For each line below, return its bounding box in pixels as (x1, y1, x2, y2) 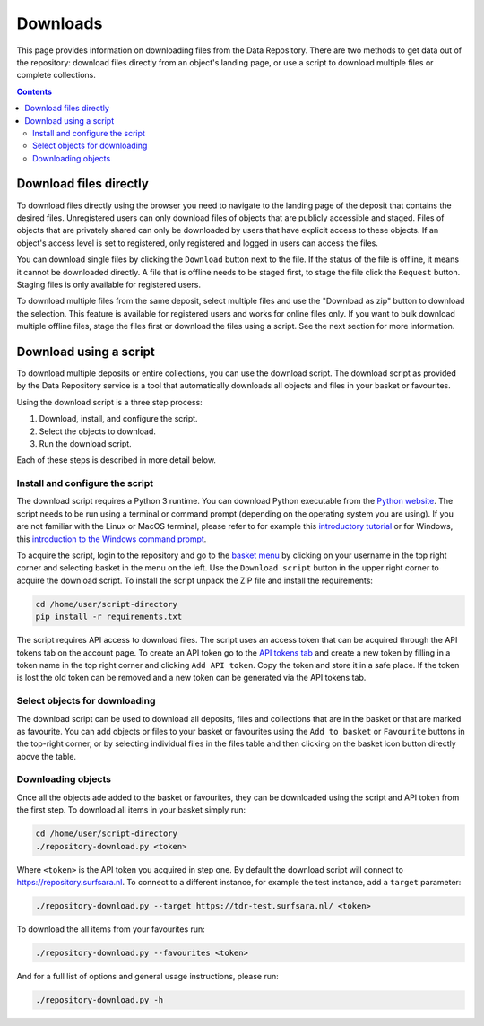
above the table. (16, 751, 76, 761)
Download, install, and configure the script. (39, 413, 198, 424)
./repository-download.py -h (35, 995, 164, 1004)
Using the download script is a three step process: (16, 396, 203, 407)
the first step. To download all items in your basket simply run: (16, 804, 246, 815)
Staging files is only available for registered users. (16, 279, 202, 290)
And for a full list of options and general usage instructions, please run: (16, 970, 280, 981)
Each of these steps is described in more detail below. (16, 455, 217, 465)
